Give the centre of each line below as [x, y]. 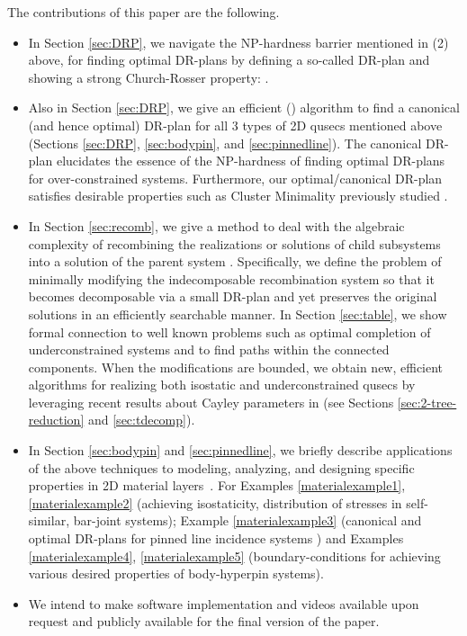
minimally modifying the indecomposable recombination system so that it [231, 278]
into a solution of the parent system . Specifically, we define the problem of [235, 261]
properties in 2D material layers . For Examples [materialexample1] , [217, 485]
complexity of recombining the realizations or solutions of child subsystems [234, 243]
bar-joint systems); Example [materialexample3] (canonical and [247, 520]
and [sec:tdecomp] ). [141, 420]
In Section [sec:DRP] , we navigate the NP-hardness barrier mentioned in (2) [238, 42]
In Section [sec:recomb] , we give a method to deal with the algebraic [216, 225]
